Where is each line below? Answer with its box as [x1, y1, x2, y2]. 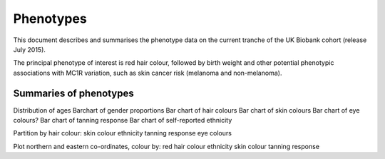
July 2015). [13, 45, 46, 53]
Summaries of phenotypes [13, 87, 135, 99]
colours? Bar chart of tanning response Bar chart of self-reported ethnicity [13, 116, 232, 125]
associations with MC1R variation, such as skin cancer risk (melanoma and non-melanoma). [13, 68, 282, 77]
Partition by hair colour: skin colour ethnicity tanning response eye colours [13, 129, 232, 138]
